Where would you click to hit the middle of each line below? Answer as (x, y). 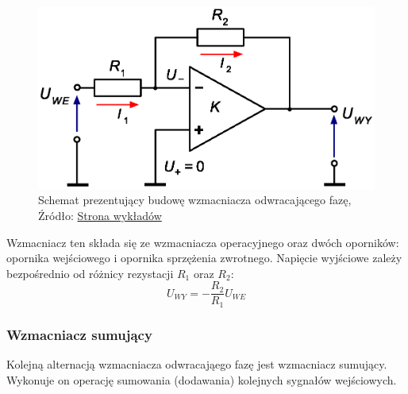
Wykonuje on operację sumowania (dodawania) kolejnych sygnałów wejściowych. (202, 379)
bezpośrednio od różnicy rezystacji (90, 273)
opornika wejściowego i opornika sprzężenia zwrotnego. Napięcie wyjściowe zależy (204, 258)
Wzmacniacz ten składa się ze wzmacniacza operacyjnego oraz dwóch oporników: (203, 242)
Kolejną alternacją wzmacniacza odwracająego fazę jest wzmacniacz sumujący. (197, 364)
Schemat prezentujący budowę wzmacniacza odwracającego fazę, (195, 200)
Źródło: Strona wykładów (100, 215)
